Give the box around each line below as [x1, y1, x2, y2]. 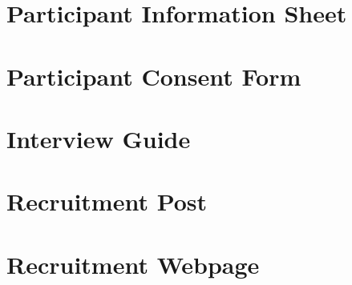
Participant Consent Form [6, 59, 301, 92]
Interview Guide [6, 122, 191, 155]
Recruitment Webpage [6, 247, 260, 280]
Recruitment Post [6, 185, 208, 218]
